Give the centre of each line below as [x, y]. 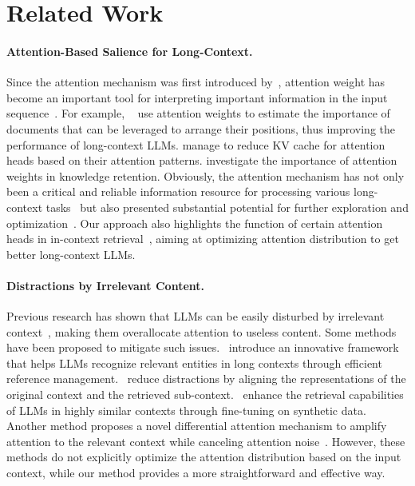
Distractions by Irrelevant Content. [106, 285]
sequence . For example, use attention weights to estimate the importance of [198, 113]
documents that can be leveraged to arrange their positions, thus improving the [201, 128]
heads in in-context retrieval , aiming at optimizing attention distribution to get [203, 239]
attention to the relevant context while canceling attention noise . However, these [206, 441]
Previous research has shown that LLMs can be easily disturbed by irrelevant [196, 316]
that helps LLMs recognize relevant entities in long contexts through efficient [194, 363]
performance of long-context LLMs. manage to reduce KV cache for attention [196, 144]
